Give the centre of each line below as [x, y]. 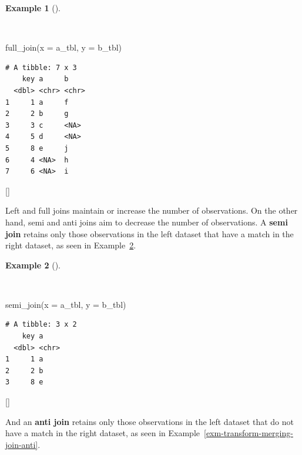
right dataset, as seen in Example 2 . [71, 245]
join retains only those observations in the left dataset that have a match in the [150, 233]
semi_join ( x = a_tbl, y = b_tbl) [66, 304]
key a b [45, 79]
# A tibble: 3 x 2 [41, 325]
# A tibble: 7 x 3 [41, 67]
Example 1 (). [33, 8]
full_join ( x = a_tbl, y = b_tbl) [64, 47]
